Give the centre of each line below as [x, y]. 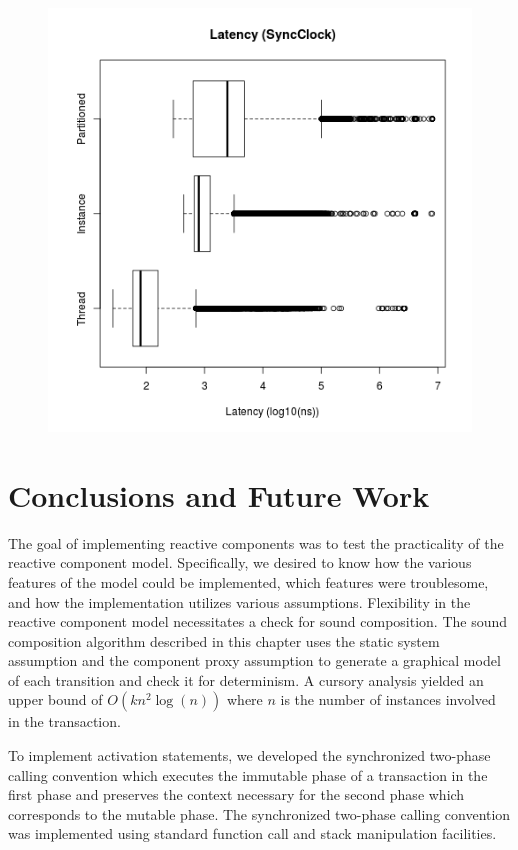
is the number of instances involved [388, 699]
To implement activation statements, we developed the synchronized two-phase [249, 755]
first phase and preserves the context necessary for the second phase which [236, 794]
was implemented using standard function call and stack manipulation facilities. [252, 833]
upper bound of [55, 699]
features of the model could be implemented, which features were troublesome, [248, 581]
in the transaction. [64, 721]
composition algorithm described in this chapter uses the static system [224, 640]
